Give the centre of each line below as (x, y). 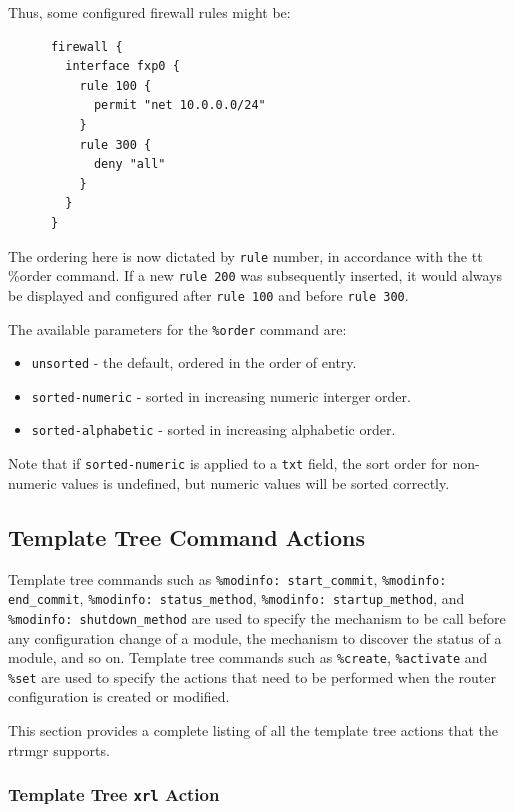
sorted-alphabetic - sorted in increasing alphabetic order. (213, 429)
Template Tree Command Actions (187, 536)
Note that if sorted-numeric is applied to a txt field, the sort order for (228, 463)
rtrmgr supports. (59, 749)
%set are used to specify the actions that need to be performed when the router (252, 676)
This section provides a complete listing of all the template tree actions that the (253, 730)
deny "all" (129, 164)
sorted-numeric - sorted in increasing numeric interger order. (221, 395)
